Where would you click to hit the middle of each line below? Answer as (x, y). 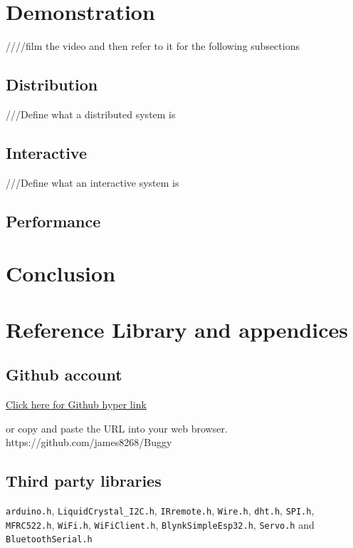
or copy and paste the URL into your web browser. (117, 428)
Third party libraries (84, 481)
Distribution (52, 84)
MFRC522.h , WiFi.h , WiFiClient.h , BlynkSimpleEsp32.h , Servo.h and (160, 524)
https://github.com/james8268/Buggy (89, 442)
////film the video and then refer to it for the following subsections (153, 46)
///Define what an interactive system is (93, 182)
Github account (64, 374)
